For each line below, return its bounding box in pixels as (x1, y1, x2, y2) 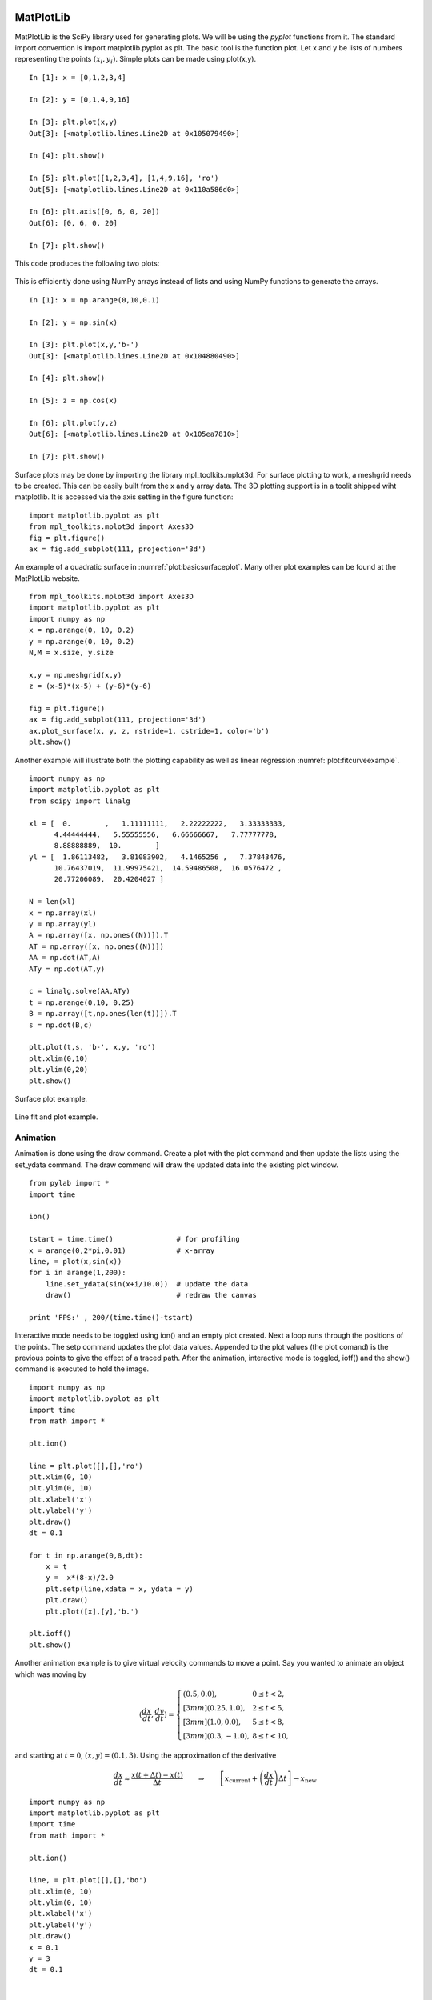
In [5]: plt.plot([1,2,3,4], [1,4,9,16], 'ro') (29, 174, 219, 183)
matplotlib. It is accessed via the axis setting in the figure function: (14, 492, 234, 502)
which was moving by (14, 1669, 87, 1679)
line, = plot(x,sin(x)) (29, 1257, 122, 1266)
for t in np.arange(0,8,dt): (29, 1550, 143, 1560)
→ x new (293, 1774, 318, 1785)
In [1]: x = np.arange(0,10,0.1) (29, 295, 160, 304)
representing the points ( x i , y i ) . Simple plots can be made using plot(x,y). (14, 54, 256, 66)
